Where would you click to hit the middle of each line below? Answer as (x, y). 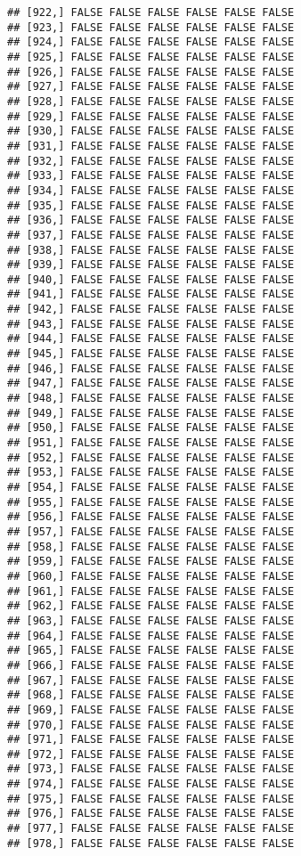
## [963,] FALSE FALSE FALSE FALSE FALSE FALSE (151, 620)
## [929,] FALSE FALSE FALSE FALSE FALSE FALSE (151, 116)
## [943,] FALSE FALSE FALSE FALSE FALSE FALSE (151, 324)
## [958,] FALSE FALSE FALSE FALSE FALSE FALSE (151, 546)
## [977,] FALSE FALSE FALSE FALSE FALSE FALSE (151, 829)
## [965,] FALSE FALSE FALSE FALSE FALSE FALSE (151, 651)
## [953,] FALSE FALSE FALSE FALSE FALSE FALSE (151, 473)
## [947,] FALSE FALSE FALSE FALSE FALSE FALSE (151, 383)
